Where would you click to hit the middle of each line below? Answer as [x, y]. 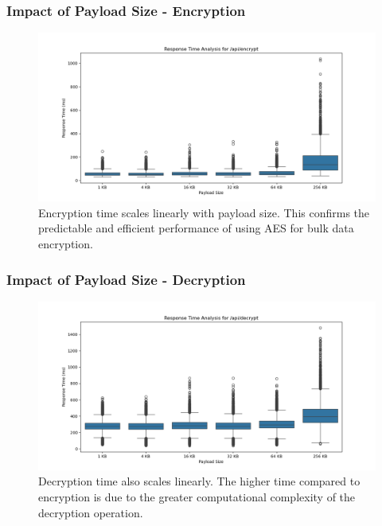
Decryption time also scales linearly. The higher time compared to [199, 481]
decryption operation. [91, 512]
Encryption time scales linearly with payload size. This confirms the [204, 212]
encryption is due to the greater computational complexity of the [197, 497]
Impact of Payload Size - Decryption [126, 279]
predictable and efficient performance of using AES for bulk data [196, 228]
